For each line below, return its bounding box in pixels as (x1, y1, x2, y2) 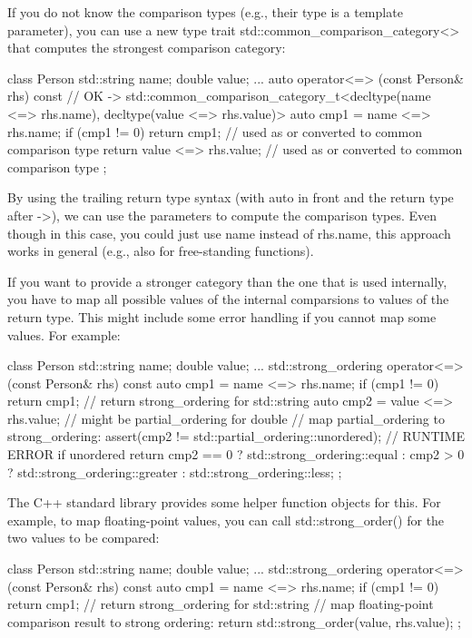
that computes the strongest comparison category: (7, 38, 286, 57)
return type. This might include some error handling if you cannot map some (7, 307, 437, 326)
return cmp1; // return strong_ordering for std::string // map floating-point (7, 594, 434, 613)
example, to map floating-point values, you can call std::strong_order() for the (7, 510, 445, 529)
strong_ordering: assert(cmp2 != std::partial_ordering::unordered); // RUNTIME (7, 427, 465, 446)
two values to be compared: (7, 528, 160, 547)
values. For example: (7, 325, 121, 344)
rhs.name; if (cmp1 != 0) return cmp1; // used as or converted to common (7, 122, 422, 141)
